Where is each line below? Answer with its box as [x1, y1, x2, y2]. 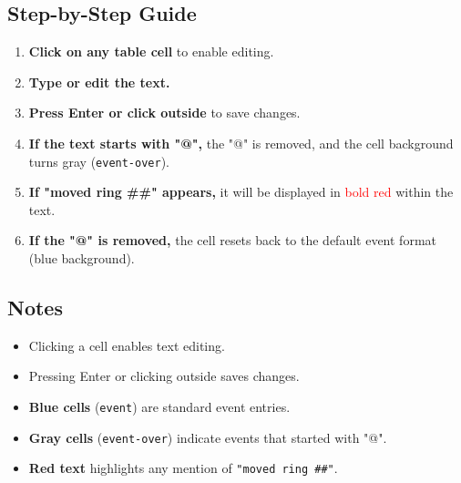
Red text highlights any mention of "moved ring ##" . [28, 458, 338, 478]
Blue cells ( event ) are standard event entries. [28, 397, 291, 416]
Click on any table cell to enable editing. [28, 42, 274, 61]
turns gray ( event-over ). [28, 151, 170, 170]
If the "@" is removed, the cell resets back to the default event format [28, 231, 436, 250]
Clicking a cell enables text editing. [28, 335, 225, 355]
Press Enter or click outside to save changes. [28, 103, 301, 122]
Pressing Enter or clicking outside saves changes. [28, 366, 300, 385]
